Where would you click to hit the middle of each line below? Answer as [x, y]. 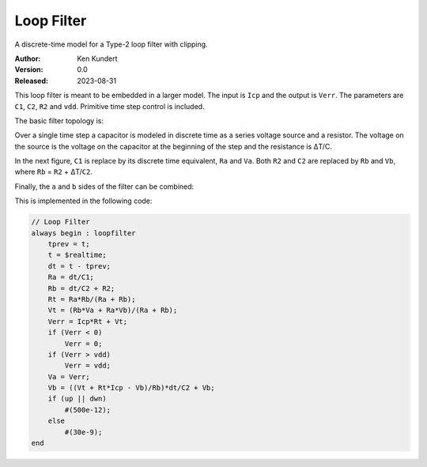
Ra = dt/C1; [71, 277]
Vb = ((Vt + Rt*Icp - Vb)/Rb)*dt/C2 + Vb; [131, 388]
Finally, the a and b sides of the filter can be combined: [104, 186]
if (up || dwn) [77, 399]
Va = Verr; [69, 377]
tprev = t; [69, 244]
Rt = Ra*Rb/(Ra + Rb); [92, 299]
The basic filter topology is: [59, 121]
